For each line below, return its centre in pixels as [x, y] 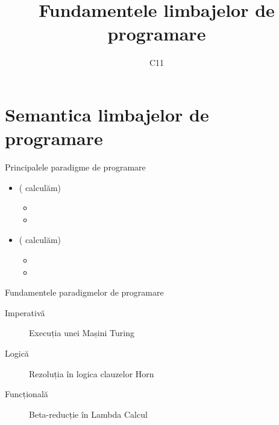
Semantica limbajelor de [107, 114]
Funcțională [27, 394]
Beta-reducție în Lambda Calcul [88, 414]
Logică [17, 353]
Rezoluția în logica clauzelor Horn [92, 373]
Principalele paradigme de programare [75, 167]
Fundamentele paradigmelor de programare [84, 292]
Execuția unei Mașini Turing [82, 333]
